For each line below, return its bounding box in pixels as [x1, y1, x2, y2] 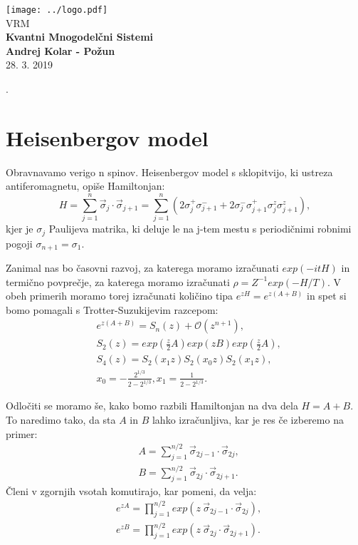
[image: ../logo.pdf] [6, 5, 108, 15]
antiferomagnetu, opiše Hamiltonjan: [6, 178, 165, 193]
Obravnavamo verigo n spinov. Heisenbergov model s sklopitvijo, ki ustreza [6, 164, 333, 179]
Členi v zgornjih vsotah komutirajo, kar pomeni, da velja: [6, 483, 257, 498]
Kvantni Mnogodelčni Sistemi [6, 29, 154, 44]
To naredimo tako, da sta [6, 412, 116, 427]
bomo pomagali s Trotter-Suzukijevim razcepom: [6, 302, 219, 317]
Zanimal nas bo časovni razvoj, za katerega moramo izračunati [6, 260, 279, 275]
